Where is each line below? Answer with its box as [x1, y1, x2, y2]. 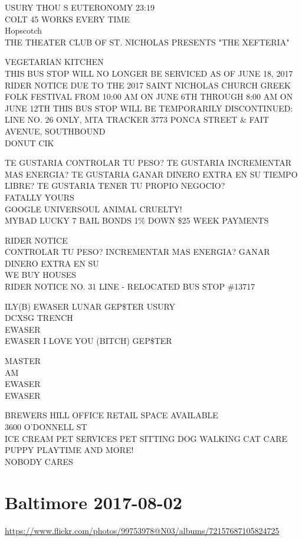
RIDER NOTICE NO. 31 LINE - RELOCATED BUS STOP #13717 [5, 280, 255, 293]
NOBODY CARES [5, 455, 73, 467]
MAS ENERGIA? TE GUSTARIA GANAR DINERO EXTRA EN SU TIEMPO [5, 168, 298, 180]
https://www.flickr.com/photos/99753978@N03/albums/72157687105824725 [5, 524, 280, 536]
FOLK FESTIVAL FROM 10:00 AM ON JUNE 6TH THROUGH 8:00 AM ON [5, 90, 293, 103]
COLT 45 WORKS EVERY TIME [5, 12, 130, 25]
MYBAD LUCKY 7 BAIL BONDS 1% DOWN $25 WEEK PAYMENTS [5, 214, 269, 227]
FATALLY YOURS [5, 191, 74, 203]
